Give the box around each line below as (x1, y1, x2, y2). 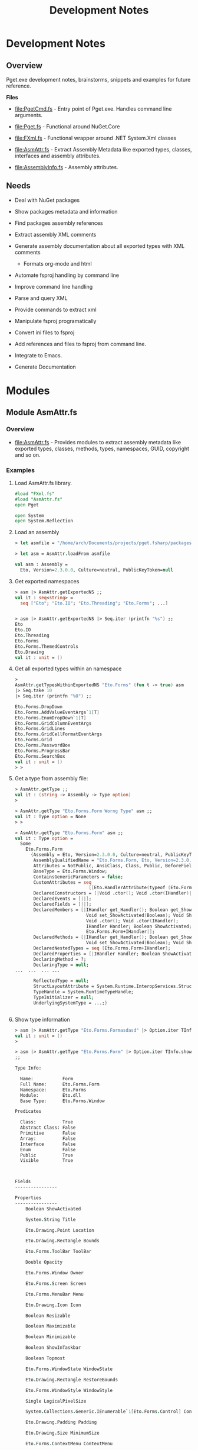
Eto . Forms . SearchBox (14, 753, 65, 759)
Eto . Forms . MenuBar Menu (25, 1291, 84, 1297)
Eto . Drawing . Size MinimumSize (25, 1430, 100, 1436)
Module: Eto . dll (20, 1092, 81, 1098)
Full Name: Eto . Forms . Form (20, 1081, 100, 1087)
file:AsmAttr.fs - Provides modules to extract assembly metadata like (14, 438, 181, 445)
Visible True (20, 1158, 74, 1164)
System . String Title (25, 1216, 76, 1222)
